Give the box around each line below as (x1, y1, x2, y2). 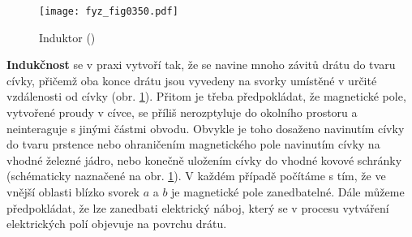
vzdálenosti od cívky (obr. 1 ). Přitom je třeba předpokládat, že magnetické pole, (6, 88, 406, 105)
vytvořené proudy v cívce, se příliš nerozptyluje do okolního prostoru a (6, 104, 358, 121)
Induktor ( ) (39, 28, 96, 45)
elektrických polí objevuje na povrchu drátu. (6, 215, 227, 232)
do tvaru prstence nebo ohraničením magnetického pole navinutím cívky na (6, 136, 380, 153)
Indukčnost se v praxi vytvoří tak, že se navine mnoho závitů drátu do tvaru (6, 56, 396, 73)
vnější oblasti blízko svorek (6, 183, 139, 200)
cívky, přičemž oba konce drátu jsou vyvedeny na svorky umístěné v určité (6, 71, 377, 88)
